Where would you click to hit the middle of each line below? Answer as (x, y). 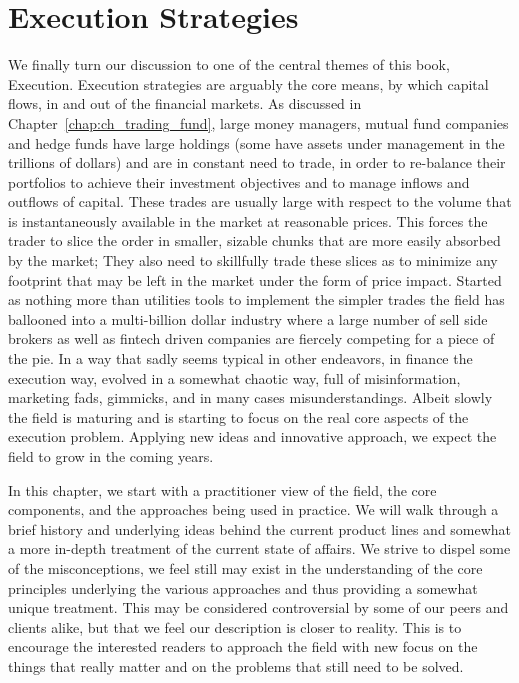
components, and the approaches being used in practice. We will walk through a (253, 509)
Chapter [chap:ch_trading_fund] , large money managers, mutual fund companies (258, 122)
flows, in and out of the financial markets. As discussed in (185, 103)
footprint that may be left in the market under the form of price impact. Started (255, 279)
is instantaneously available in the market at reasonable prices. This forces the (248, 220)
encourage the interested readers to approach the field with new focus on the (243, 646)
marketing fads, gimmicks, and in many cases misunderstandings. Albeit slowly (250, 397)
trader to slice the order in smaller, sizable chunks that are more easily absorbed (254, 240)
